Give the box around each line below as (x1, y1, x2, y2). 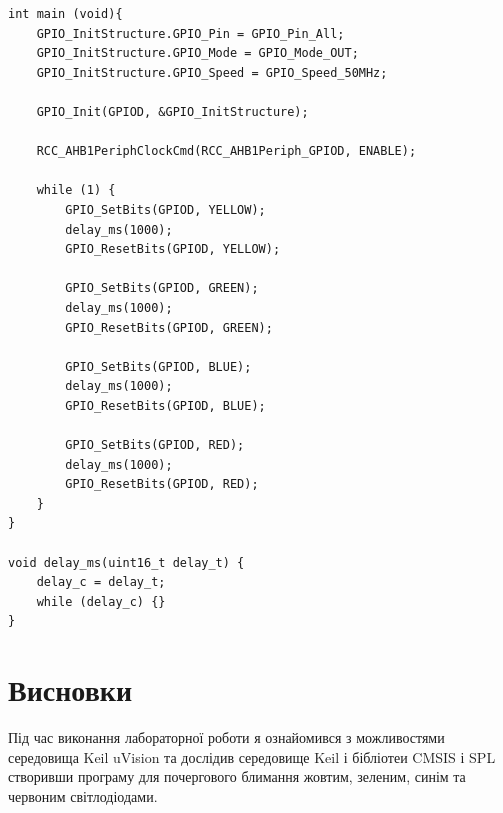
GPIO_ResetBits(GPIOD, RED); (65, 477, 259, 492)
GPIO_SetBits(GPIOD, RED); (65, 438, 245, 453)
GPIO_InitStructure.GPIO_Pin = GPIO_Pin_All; (36, 26, 345, 41)
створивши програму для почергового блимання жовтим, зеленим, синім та (8, 766, 466, 787)
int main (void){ (8, 7, 123, 21)
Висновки (8, 669, 133, 710)
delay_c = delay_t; (36, 575, 166, 590)
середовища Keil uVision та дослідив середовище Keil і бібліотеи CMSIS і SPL (8, 746, 496, 767)
